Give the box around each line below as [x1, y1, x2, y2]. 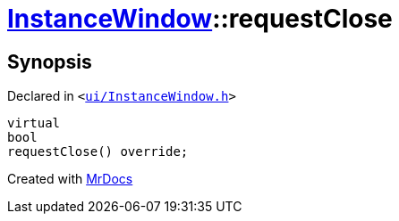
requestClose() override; [7, 144, 189, 160]
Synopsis [7, 50, 92, 73]
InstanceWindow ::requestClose [7, 4, 393, 34]
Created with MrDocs [7, 171, 133, 187]
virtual [7, 116, 61, 131]
